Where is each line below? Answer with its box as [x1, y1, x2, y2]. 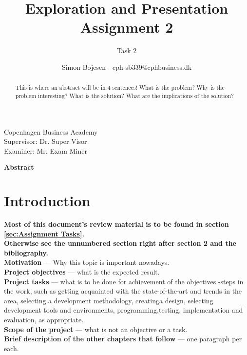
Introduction [4, 191, 91, 211]
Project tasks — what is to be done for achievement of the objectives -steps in [4, 276, 244, 286]
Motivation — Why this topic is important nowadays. [4, 257, 170, 267]
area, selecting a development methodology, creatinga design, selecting [4, 295, 213, 305]
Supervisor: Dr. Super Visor [4, 136, 87, 146]
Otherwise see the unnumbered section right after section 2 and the [4, 238, 236, 248]
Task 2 [116, 45, 137, 56]
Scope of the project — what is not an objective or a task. [4, 324, 188, 334]
